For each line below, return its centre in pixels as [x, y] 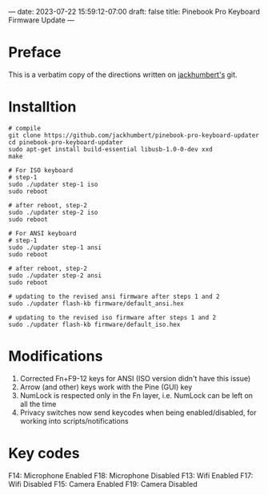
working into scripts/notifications [74, 421]
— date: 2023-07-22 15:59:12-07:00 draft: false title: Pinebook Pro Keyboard [134, 12]
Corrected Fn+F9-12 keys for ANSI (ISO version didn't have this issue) [135, 378]
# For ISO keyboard [41, 170]
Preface [35, 52]
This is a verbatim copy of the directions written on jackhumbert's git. [123, 74]
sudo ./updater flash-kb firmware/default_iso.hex [94, 324]
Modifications [56, 356]
